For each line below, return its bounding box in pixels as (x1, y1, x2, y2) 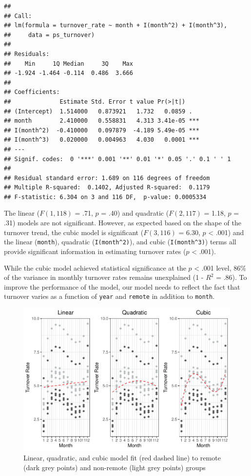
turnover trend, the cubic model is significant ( (4, 227, 144, 237)
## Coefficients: (4, 89, 60, 96)
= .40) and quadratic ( (101, 208, 169, 218)
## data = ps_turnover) (4, 31, 95, 38)
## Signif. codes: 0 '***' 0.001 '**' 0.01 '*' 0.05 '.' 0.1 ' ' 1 (4, 155, 231, 163)
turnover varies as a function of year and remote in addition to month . (4, 291, 215, 301)
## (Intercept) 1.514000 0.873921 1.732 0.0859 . (4, 108, 193, 115)
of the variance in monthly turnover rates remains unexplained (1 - (4, 272, 204, 282)
